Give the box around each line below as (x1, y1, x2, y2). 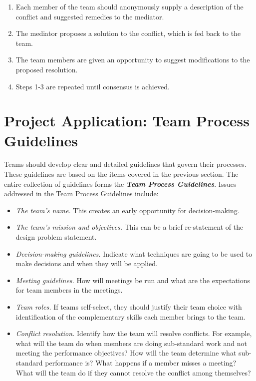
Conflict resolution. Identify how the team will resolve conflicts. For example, (15, 328, 252, 339)
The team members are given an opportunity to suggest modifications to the (15, 54, 250, 65)
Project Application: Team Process (4, 110, 250, 131)
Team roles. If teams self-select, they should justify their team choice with (15, 302, 242, 312)
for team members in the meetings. (15, 285, 123, 295)
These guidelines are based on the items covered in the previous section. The (4, 169, 239, 179)
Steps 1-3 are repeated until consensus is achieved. (15, 81, 170, 91)
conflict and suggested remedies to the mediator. (15, 11, 164, 21)
